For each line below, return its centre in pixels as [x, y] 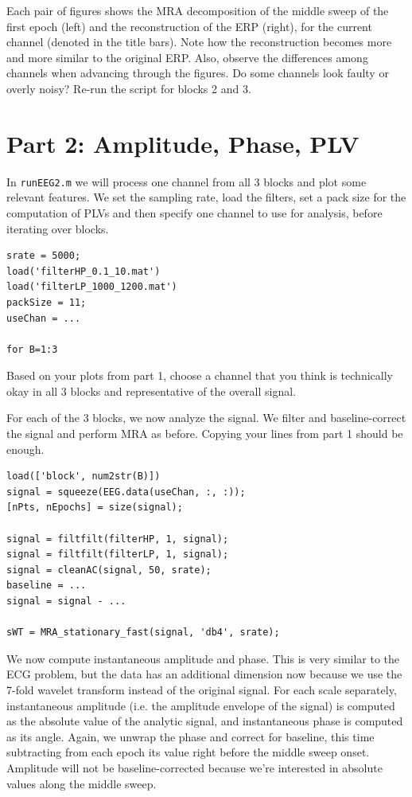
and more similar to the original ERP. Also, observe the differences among [187, 57]
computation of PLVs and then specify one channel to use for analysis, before [194, 212]
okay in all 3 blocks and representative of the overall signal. [151, 391]
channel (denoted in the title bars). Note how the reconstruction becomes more [199, 42]
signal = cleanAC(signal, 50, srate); [109, 570]
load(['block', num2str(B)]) [84, 477]
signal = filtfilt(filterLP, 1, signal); [118, 555]
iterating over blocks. [58, 228]
